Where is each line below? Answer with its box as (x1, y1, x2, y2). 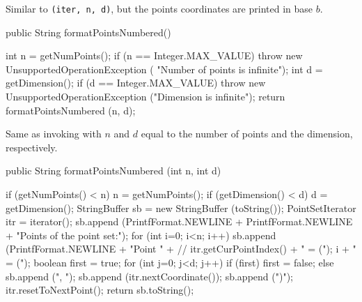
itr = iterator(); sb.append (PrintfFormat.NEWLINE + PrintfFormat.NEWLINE (6, 214, 353, 229)
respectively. (6, 139, 58, 154)
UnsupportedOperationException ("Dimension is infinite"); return (6, 89, 285, 104)
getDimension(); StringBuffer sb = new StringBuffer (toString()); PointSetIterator (6, 200, 356, 215)
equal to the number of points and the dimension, (141, 126, 353, 141)
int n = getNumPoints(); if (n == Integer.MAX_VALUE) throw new (6, 48, 303, 63)
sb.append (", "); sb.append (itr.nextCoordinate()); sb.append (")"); (6, 269, 293, 283)
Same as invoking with (6, 126, 102, 141)
